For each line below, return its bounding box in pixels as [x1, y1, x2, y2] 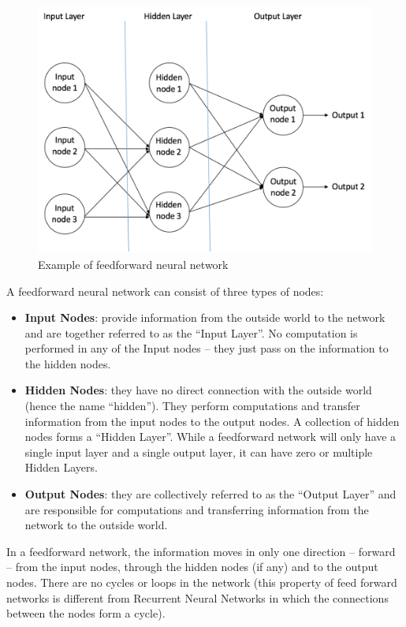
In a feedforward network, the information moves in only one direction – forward [6, 543, 396, 559]
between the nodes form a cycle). [6, 605, 166, 621]
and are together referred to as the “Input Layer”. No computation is [24, 324, 358, 341]
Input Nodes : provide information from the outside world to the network [24, 309, 386, 326]
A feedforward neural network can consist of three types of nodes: [6, 282, 324, 299]
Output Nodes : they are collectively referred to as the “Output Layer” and [24, 486, 397, 502]
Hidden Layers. [24, 459, 98, 476]
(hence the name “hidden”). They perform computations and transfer [24, 397, 360, 414]
